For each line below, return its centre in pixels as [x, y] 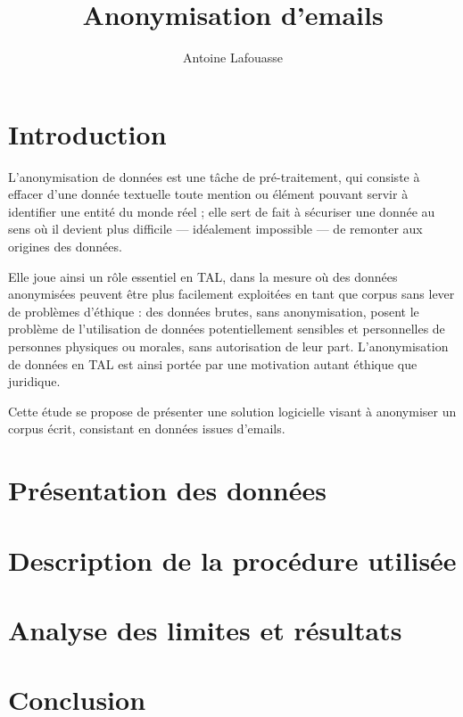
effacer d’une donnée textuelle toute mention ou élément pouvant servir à [208, 194]
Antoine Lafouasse [233, 58]
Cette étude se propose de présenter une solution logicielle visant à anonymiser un [232, 411]
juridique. [34, 381]
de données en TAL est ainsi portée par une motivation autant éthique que [213, 363]
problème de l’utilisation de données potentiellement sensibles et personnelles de [227, 329]
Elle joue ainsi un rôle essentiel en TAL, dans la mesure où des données [203, 276]
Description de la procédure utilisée [232, 560]
